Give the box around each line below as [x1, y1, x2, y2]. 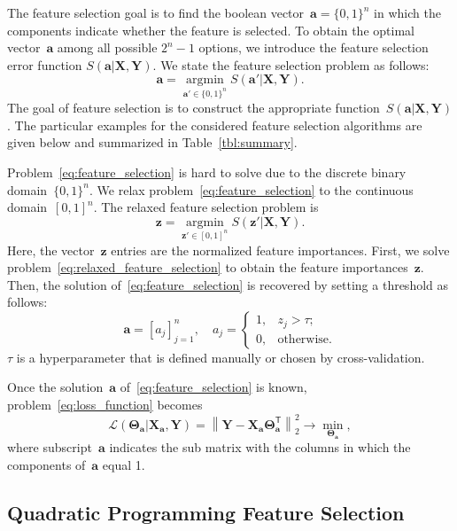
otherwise [277, 332, 329, 346]
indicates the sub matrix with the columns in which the [109, 438, 411, 457]
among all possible [57, 38, 158, 57]
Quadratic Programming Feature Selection [7, 498, 405, 526]
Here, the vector [7, 240, 95, 259]
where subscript [7, 438, 92, 457]
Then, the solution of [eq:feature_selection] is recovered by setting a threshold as [7, 275, 449, 293]
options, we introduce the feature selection [198, 38, 429, 57]
